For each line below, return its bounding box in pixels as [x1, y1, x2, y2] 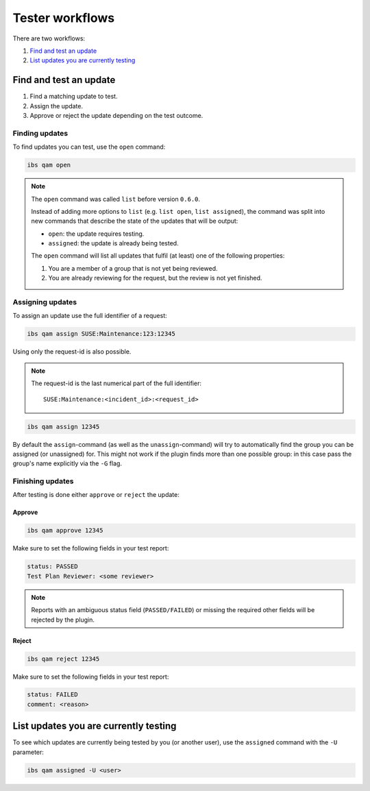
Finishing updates [12, 476, 74, 486]
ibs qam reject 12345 [27, 655, 100, 663]
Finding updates [12, 128, 69, 138]
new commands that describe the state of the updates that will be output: [31, 217, 238, 226]
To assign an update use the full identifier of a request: [12, 312, 167, 320]
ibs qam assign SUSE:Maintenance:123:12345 [27, 330, 176, 338]
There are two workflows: [12, 34, 86, 42]
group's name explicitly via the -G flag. [12, 459, 123, 467]
